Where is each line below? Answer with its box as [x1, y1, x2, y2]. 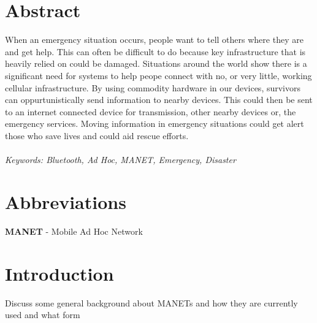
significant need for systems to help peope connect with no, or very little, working [5, 69, 312, 82]
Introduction [5, 260, 114, 286]
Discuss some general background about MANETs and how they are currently [5, 296, 298, 309]
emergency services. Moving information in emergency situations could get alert [5, 117, 304, 130]
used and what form [5, 308, 80, 321]
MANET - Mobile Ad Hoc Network [5, 224, 143, 237]
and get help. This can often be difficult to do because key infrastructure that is [5, 45, 306, 58]
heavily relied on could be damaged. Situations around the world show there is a [5, 57, 307, 70]
